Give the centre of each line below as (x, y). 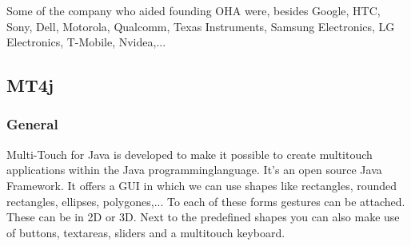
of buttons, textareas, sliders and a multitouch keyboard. (146, 232)
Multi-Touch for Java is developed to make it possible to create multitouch (190, 154)
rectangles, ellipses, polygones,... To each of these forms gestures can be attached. (206, 201)
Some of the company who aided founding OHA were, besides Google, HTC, (194, 10)
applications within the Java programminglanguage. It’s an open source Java (194, 170)
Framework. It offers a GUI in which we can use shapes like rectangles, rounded (202, 185)
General (32, 124)
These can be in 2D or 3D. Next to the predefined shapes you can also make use (203, 217)
